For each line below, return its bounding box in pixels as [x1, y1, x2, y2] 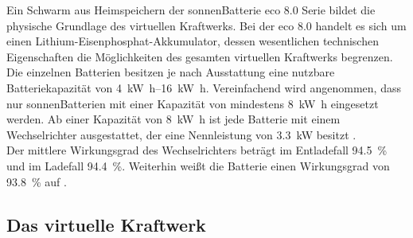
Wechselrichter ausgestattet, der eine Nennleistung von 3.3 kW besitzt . [6, 126, 357, 142]
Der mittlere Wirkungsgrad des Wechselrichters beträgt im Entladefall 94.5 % [6, 142, 388, 158]
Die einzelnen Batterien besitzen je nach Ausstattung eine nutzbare [6, 64, 335, 80]
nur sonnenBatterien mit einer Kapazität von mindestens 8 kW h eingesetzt [6, 95, 379, 111]
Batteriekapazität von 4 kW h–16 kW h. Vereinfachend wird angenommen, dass [6, 79, 401, 96]
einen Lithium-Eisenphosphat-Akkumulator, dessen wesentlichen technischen [6, 33, 379, 49]
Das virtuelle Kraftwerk [6, 212, 206, 236]
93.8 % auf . [6, 173, 67, 189]
